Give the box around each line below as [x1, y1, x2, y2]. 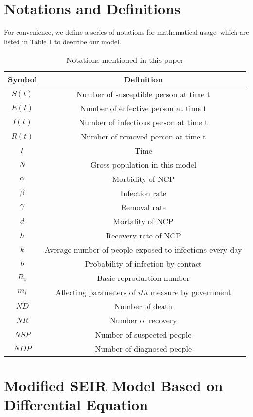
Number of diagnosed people [95, 343, 192, 355]
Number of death [114, 300, 173, 312]
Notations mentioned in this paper [66, 54, 184, 66]
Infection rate [120, 187, 166, 199]
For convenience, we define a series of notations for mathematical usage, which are [4, 27, 249, 37]
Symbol [8, 74, 37, 85]
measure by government [150, 286, 232, 298]
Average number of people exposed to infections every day [44, 244, 242, 256]
